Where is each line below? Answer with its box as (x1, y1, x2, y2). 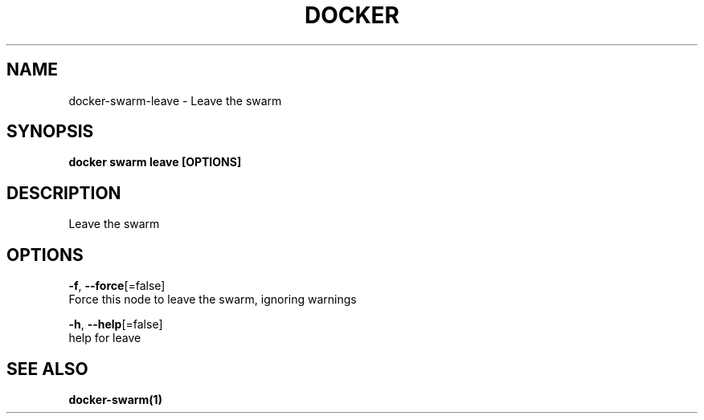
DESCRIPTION (6, 182, 121, 203)
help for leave (68, 331, 141, 345)
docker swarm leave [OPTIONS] (68, 155, 242, 169)
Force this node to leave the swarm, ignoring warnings (68, 292, 357, 307)
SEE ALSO (6, 358, 88, 379)
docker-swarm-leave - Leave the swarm (68, 93, 282, 108)
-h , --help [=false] (68, 317, 163, 332)
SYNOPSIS (6, 121, 94, 142)
